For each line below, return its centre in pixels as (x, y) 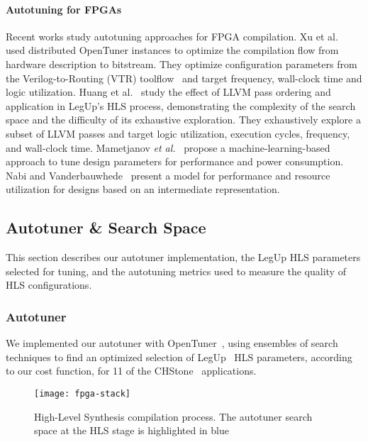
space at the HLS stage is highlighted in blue (132, 430)
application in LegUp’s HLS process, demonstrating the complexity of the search (181, 105)
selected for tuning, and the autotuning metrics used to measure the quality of (176, 271)
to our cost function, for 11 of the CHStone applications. (131, 371)
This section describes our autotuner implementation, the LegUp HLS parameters (183, 257)
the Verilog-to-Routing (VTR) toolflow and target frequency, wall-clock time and (184, 78)
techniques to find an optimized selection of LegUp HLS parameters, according (179, 357)
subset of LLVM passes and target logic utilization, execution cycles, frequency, (178, 133)
